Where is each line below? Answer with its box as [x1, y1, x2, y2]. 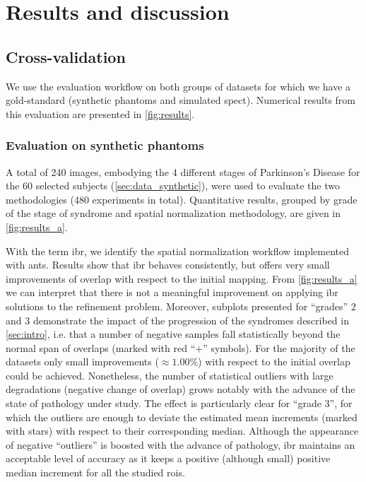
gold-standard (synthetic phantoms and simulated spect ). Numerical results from [6, 93, 355, 107]
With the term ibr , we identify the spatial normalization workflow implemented [6, 243, 349, 258]
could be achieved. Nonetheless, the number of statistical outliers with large [6, 368, 333, 382]
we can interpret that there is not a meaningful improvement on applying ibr [6, 285, 338, 300]
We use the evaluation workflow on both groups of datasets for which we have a [6, 78, 351, 93]
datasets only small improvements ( [6, 354, 159, 369]
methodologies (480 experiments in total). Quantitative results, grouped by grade [6, 192, 358, 206]
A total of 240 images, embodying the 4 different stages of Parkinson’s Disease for [6, 164, 360, 179]
